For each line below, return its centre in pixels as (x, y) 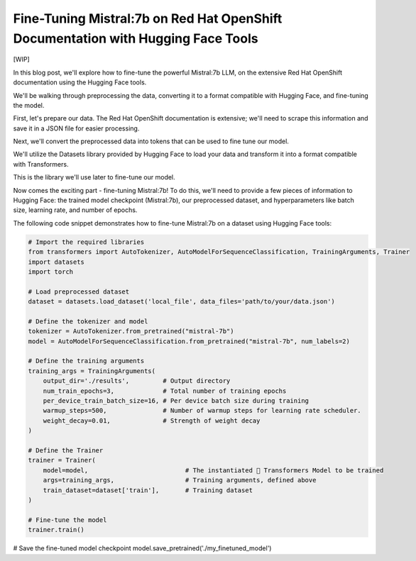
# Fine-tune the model (67, 520)
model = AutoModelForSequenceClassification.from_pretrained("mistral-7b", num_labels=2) (189, 341)
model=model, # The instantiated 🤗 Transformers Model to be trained (213, 470)
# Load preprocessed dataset (79, 291)
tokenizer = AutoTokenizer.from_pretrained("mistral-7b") (131, 331)
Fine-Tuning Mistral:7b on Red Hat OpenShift (148, 18)
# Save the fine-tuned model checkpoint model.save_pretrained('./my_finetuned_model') (142, 548)
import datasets (56, 262)
